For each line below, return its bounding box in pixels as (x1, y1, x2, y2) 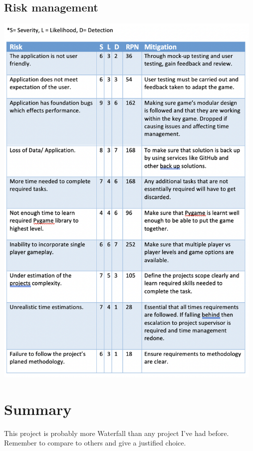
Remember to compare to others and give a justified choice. (4, 437, 186, 448)
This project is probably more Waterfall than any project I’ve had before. (4, 427, 229, 438)
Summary (4, 398, 72, 419)
